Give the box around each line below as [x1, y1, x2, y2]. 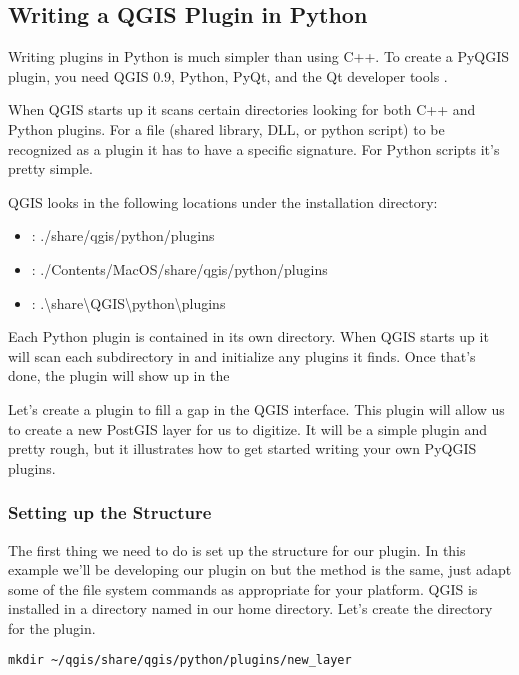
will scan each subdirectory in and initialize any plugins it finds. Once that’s [8, 345, 476, 366]
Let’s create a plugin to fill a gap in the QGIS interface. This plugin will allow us [8, 398, 505, 419]
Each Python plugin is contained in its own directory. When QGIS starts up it [8, 326, 489, 347]
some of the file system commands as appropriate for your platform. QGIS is [8, 578, 478, 599]
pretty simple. [8, 158, 93, 179]
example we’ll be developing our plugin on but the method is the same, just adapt [8, 559, 512, 580]
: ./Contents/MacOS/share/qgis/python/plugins [31, 258, 328, 279]
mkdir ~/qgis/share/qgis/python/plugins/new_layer [8, 653, 352, 668]
